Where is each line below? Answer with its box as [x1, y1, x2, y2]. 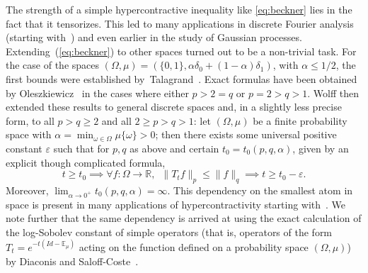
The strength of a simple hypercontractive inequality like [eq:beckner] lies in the [6, 2, 352, 16]
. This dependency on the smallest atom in [167, 182, 353, 197]
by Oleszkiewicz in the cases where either [6, 85, 189, 100]
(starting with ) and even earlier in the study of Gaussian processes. [6, 30, 302, 45]
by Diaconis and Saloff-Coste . [6, 253, 139, 268]
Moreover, [6, 182, 49, 197]
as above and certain [130, 140, 219, 155]
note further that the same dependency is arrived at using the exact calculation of [6, 211, 362, 225]
